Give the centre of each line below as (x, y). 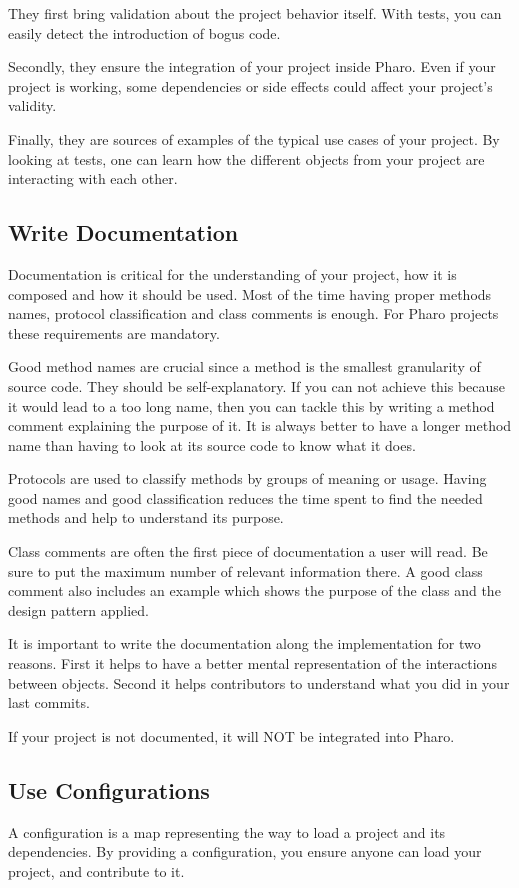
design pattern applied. (78, 609)
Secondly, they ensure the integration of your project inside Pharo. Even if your (252, 66)
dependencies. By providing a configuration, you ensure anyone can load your (245, 851)
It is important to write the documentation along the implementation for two (244, 643)
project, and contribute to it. (96, 870)
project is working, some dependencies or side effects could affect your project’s (250, 85)
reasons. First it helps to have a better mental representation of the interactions (252, 663)
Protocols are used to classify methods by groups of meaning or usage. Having (247, 478)
